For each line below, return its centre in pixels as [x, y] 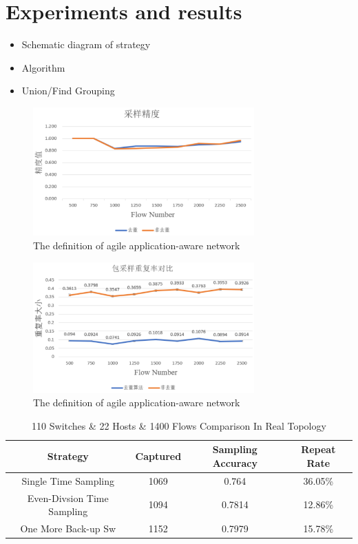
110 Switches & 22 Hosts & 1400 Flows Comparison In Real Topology [179, 425]
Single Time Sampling [68, 480]
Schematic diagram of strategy [86, 44]
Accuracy [235, 462]
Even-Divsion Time [68, 498]
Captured [158, 456]
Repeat [318, 449]
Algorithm [43, 67]
